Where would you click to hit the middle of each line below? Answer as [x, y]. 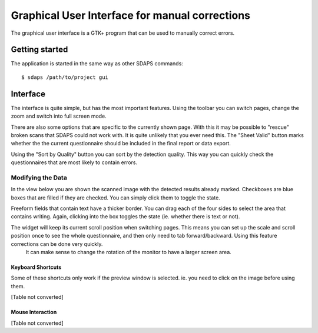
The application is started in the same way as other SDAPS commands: [97, 64]
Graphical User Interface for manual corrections [130, 15]
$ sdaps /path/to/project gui [65, 77]
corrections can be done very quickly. [57, 244]
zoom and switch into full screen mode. [59, 116]
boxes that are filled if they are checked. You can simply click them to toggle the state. [115, 198]
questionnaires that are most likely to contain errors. [74, 162]
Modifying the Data [39, 178]
